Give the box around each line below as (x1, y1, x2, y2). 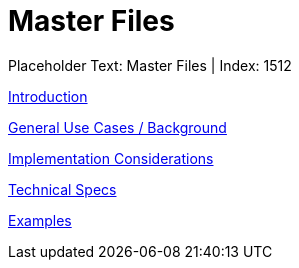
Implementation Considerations (8, 149, 214, 167)
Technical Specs (8, 180, 117, 198)
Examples (8, 211, 72, 229)
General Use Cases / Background (8, 118, 227, 136)
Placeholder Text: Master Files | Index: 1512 (8, 56, 292, 74)
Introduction (8, 87, 88, 105)
